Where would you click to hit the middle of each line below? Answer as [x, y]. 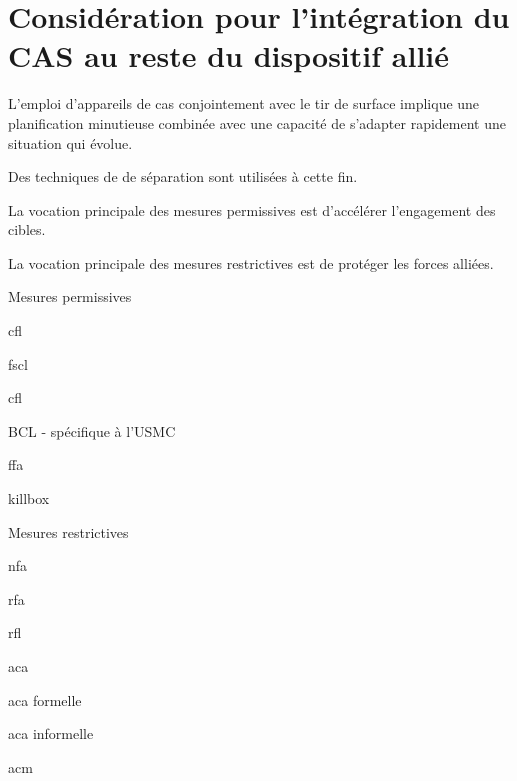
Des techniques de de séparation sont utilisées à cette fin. [183, 176]
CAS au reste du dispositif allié [229, 55]
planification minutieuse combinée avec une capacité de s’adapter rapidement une [257, 122]
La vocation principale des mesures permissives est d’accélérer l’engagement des [252, 209]
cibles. [27, 229]
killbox [29, 498]
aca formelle [45, 699]
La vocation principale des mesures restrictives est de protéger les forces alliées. [251, 262]
